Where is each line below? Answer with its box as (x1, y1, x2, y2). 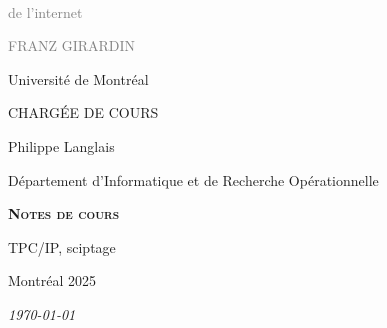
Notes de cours (8, 203, 120, 224)
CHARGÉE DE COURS (8, 102, 159, 123)
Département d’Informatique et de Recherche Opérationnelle (8, 169, 379, 190)
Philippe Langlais (8, 135, 115, 156)
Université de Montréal (8, 68, 149, 89)
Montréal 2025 (8, 270, 96, 291)
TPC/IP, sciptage (8, 236, 116, 257)
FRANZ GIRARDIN (8, 35, 136, 56)
